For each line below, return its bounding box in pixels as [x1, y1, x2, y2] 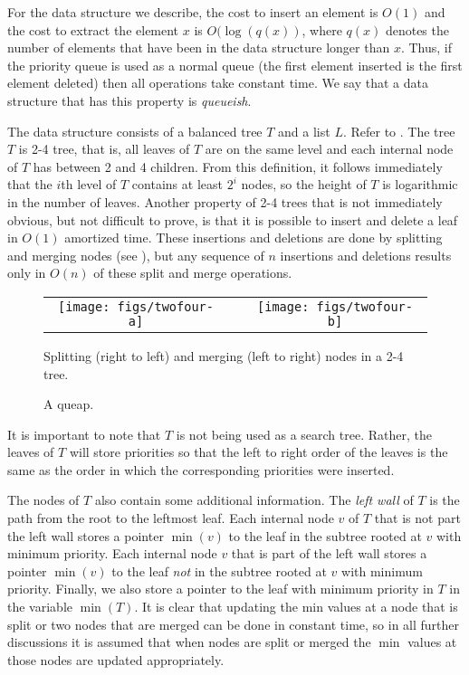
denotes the [385, 20, 449, 39]
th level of [61, 175, 117, 194]
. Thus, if [400, 38, 453, 57]
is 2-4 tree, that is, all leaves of [18, 139, 190, 158]
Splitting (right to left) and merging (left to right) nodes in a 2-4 [43, 346, 404, 365]
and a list [278, 121, 330, 140]
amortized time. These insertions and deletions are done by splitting [64, 228, 443, 247]
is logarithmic [382, 175, 458, 194]
